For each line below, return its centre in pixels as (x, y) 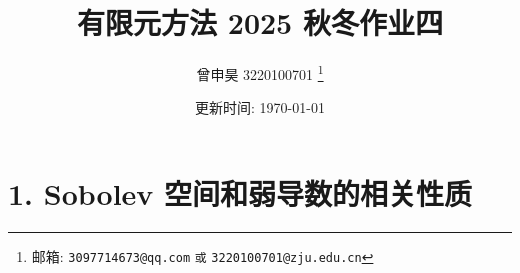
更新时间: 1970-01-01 (260, 107)
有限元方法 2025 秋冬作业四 (260, 22)
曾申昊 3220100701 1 (260, 72)
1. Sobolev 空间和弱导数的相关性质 (240, 192)
